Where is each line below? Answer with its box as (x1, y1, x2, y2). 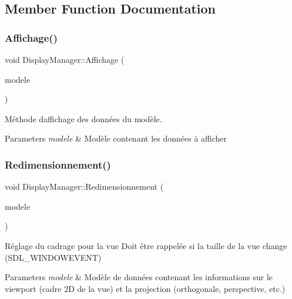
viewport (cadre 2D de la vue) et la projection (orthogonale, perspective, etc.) (5, 282, 286, 294)
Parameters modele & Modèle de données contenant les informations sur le (5, 271, 273, 283)
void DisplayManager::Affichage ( (5, 53, 125, 65)
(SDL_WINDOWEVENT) (5, 251, 102, 263)
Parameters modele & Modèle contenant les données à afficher (5, 132, 227, 145)
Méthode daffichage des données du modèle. (5, 112, 162, 125)
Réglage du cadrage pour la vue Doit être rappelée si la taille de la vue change (5, 239, 287, 251)
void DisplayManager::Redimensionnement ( (5, 180, 164, 193)
